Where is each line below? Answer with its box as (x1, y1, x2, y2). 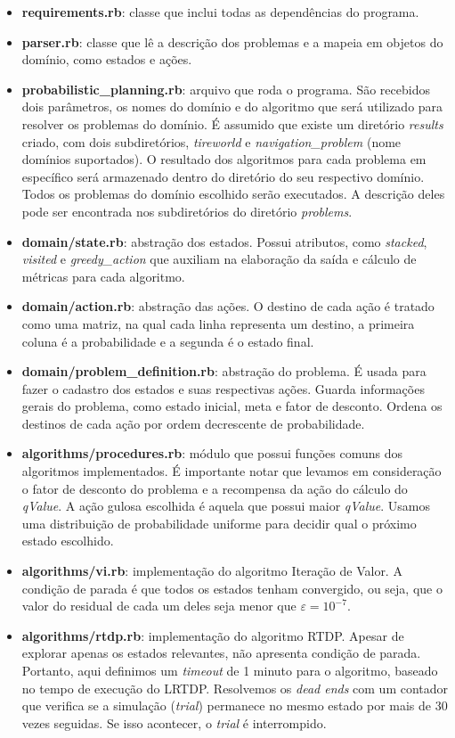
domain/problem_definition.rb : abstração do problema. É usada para (21, 362, 427, 381)
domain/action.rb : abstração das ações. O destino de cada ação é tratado (21, 297, 435, 316)
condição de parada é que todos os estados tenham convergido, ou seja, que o (21, 578, 443, 597)
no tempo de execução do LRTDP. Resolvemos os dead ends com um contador (21, 678, 449, 697)
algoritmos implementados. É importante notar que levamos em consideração (21, 462, 442, 480)
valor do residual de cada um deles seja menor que (21, 596, 297, 615)
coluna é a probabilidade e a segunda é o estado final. (21, 332, 314, 350)
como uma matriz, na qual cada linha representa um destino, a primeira (21, 314, 415, 332)
